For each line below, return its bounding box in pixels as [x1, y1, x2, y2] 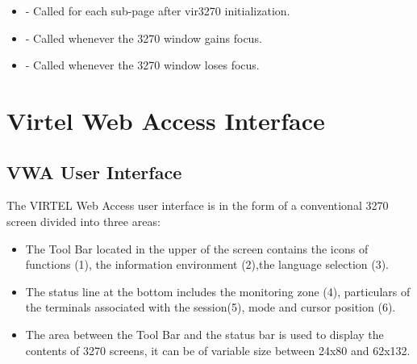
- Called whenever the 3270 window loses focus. [25, 56, 260, 73]
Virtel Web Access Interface [6, 103, 325, 136]
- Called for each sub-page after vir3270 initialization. [25, 2, 290, 19]
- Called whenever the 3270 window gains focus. [25, 29, 262, 46]
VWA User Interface [6, 159, 182, 184]
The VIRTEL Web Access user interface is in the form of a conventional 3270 [6, 197, 389, 214]
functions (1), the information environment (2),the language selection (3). [25, 256, 390, 273]
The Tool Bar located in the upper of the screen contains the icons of [25, 240, 369, 257]
